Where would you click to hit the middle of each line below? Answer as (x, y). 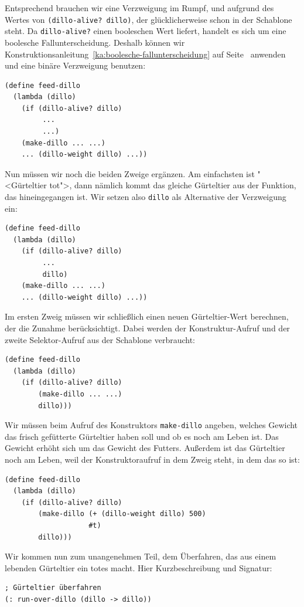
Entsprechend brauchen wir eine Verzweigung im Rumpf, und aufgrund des (139, 8)
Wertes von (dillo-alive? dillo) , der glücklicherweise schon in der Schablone (148, 19)
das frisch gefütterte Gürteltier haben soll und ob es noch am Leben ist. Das (142, 436)
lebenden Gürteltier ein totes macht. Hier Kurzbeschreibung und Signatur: (139, 567)
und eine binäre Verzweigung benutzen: (75, 65)
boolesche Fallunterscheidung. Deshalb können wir (95, 42)
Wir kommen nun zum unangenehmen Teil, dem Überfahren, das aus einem (141, 556)
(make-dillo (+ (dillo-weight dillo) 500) (122, 514)
